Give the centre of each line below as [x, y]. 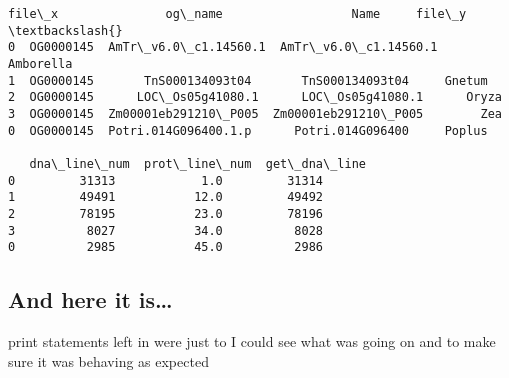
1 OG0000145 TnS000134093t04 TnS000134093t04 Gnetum [248, 80]
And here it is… [90, 299]
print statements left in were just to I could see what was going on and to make [252, 341]
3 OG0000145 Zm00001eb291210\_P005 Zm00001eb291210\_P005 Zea [255, 113]
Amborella [40, 63]
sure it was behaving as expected [108, 360]
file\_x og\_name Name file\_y [237, 14]
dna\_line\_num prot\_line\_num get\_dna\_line [197, 163]
